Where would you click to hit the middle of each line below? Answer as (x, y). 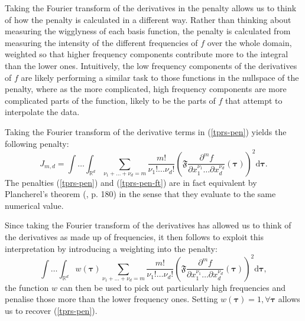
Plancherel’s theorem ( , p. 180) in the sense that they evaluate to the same (140, 194)
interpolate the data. (42, 112)
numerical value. (34, 205)
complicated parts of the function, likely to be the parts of (110, 100)
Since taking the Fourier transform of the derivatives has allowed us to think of (148, 225)
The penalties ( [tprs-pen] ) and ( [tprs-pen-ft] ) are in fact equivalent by (131, 182)
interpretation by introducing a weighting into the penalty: (111, 248)
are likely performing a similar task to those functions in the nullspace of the (160, 77)
